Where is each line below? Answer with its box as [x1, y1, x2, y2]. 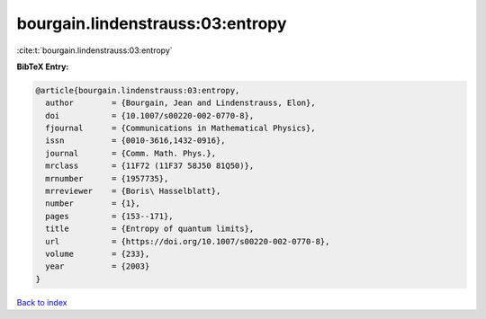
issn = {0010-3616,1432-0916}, [45, 136, 226, 146]
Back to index [16, 297, 67, 307]
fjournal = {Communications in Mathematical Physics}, [45, 123, 316, 134]
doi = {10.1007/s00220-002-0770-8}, [45, 111, 255, 120]
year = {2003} [45, 261, 150, 271]
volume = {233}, [45, 249, 150, 259]
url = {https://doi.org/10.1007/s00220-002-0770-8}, [45, 236, 330, 246]
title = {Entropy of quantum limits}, [45, 224, 255, 234]
